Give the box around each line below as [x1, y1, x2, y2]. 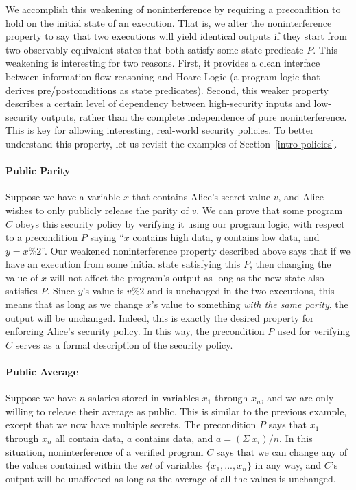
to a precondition [5, 230, 78, 244]
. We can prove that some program [196, 202, 343, 217]
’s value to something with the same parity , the [151, 297, 348, 312]
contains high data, [132, 230, 213, 244]
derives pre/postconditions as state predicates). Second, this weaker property [5, 82, 329, 97]
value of [5, 270, 38, 284]
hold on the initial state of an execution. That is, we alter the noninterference [5, 15, 332, 30]
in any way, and [254, 458, 322, 472]
